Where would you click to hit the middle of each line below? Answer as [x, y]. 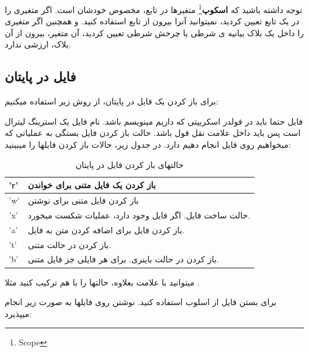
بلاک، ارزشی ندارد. [38, 44]
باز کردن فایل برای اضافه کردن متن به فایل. [106, 229]
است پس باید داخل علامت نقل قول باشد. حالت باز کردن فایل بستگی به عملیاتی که [153, 133]
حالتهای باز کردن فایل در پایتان [130, 164]
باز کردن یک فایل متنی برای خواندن [92, 185]
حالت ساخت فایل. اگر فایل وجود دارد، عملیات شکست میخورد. [139, 215]
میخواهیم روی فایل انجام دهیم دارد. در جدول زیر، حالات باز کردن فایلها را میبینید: [148, 145]
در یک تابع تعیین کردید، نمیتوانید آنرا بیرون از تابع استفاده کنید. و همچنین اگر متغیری [152, 21]
